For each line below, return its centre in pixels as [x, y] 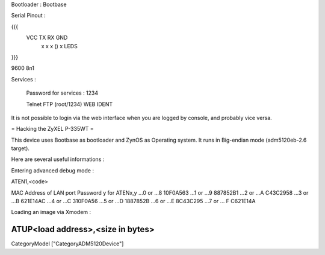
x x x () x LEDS [59, 46]
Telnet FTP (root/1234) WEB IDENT [70, 104]
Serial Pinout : [28, 16]
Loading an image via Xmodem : [51, 212]
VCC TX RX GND [47, 38]
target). [20, 148]
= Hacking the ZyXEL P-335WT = [53, 129]
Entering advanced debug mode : [53, 170]
